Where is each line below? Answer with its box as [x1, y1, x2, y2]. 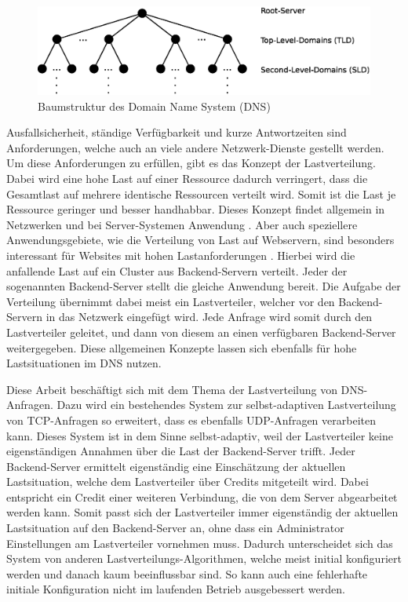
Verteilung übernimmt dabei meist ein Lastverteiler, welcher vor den [6, 293, 335, 309]
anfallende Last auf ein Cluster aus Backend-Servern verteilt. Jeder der [6, 262, 348, 279]
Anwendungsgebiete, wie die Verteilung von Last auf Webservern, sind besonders [6, 232, 395, 248]
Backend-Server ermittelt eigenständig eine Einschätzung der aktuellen [6, 458, 346, 474]
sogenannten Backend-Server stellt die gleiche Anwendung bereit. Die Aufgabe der [6, 278, 401, 294]
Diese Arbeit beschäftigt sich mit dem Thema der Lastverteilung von [6, 381, 337, 397]
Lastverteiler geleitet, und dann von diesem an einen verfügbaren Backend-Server [6, 323, 396, 340]
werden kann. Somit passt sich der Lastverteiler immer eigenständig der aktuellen [6, 504, 399, 520]
